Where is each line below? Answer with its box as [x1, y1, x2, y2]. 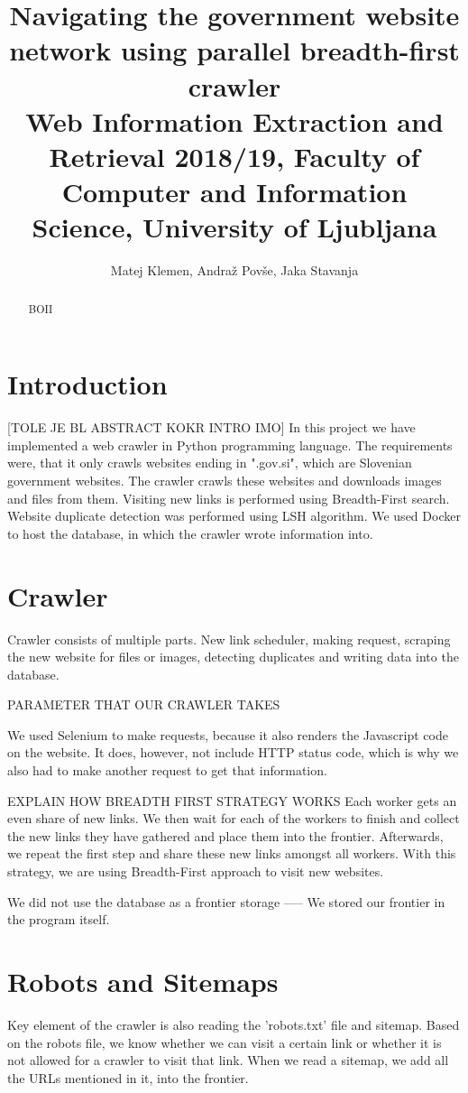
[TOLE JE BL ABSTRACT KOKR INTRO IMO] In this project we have [7, 418, 416, 437]
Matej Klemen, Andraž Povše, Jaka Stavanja [110, 261, 359, 280]
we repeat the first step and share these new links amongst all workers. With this [7, 844, 456, 863]
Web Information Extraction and [25, 102, 444, 139]
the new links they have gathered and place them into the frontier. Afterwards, [7, 826, 444, 845]
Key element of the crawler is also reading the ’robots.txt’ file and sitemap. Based [7, 1014, 460, 1033]
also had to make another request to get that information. [7, 761, 327, 780]
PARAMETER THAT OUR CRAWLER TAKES [7, 695, 280, 714]
